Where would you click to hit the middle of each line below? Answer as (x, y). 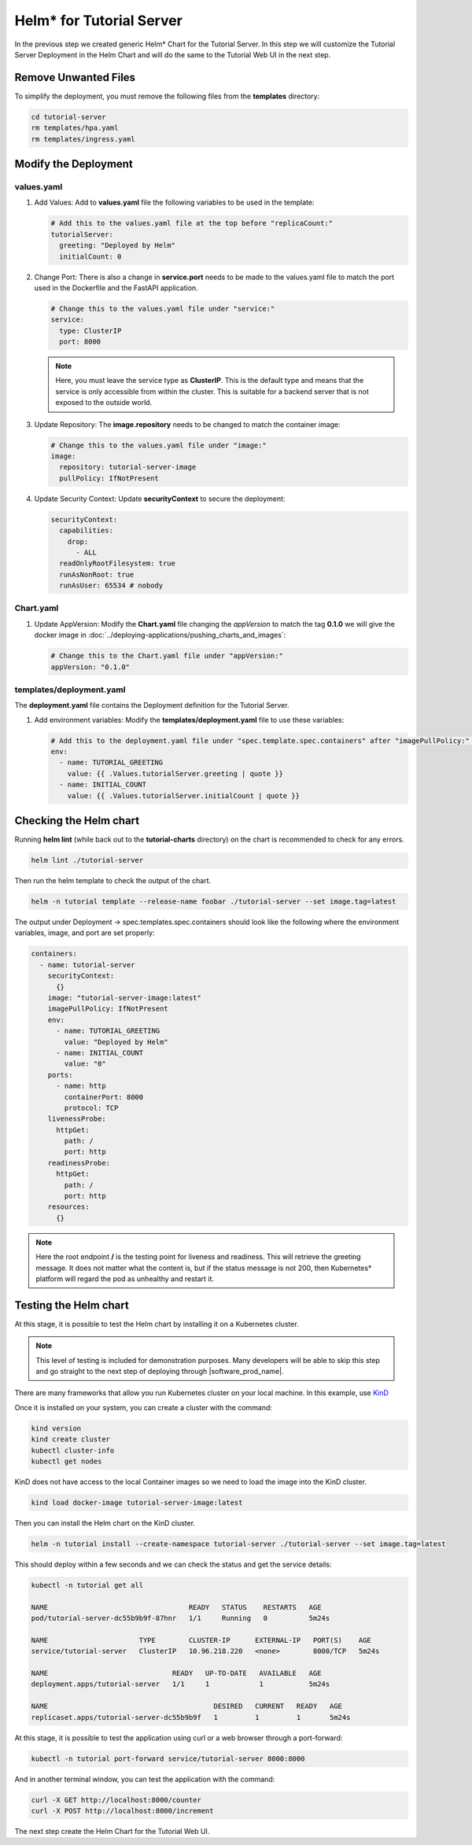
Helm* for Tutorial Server (98, 20)
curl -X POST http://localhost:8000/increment (122, 1810)
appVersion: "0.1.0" (90, 667)
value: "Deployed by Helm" (116, 1042)
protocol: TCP (91, 1108)
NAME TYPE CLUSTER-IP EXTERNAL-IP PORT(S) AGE (201, 1640)
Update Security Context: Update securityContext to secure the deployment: (160, 499)
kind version (56, 1428)
